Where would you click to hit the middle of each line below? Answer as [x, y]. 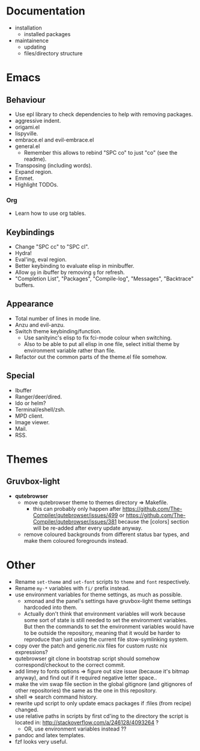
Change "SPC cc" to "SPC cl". [52, 247]
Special [20, 376]
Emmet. [24, 178]
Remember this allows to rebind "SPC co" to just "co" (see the [101, 152]
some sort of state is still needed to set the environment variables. [106, 620]
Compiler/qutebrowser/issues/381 [75, 521]
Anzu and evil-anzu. [40, 325]
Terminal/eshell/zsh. [40, 409]
